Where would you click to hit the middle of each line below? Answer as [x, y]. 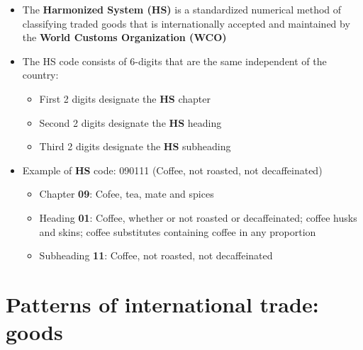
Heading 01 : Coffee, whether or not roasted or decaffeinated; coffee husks [198, 217]
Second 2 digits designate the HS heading [130, 122]
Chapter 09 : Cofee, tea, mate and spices [127, 194]
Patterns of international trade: [162, 304]
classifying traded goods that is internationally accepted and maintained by [186, 23]
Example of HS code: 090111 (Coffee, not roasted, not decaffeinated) [172, 170]
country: [40, 75]
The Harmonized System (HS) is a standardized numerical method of [182, 9]
